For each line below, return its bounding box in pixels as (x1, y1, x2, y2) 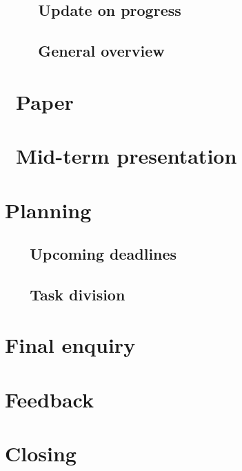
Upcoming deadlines (30, 243, 177, 265)
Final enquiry (5, 331, 136, 359)
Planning (5, 195, 92, 224)
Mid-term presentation (16, 142, 237, 170)
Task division (30, 283, 125, 305)
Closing (5, 439, 77, 468)
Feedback (5, 385, 94, 413)
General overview (38, 40, 165, 61)
